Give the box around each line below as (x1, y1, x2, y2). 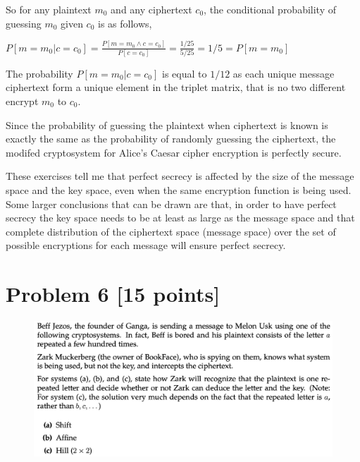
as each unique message (232, 66, 335, 80)
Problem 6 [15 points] (6, 279, 221, 308)
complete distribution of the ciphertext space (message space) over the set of (6, 224, 336, 238)
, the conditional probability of (204, 2, 336, 16)
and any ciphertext (111, 2, 192, 16)
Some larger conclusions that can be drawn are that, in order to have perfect (6, 196, 337, 211)
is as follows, (97, 16, 152, 30)
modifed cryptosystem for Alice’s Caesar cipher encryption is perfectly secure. (6, 145, 342, 159)
